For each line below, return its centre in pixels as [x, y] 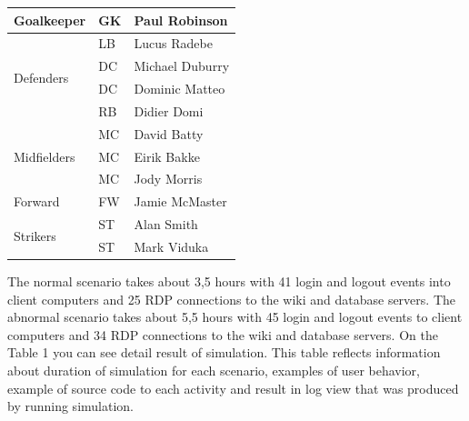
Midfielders [45, 156]
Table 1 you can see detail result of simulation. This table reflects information [224, 352]
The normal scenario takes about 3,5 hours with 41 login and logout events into [229, 281]
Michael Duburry [182, 66]
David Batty [169, 133]
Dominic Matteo [180, 89]
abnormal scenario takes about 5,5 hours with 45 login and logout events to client [235, 317]
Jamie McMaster [180, 201]
